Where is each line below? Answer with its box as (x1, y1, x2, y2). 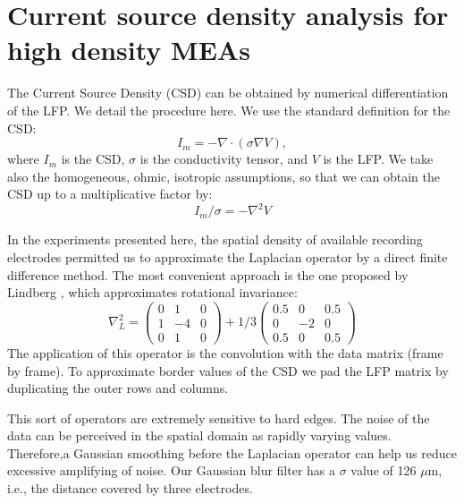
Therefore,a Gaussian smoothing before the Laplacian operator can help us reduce (7, 443, 457, 462)
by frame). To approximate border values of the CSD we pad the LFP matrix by (7, 361, 449, 379)
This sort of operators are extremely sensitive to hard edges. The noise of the (7, 408, 430, 427)
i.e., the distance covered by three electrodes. (7, 479, 253, 498)
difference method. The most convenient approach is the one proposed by (7, 265, 409, 284)
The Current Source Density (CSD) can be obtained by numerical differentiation (7, 83, 449, 102)
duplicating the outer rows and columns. (7, 379, 229, 397)
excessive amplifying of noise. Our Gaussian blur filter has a (7, 461, 336, 480)
